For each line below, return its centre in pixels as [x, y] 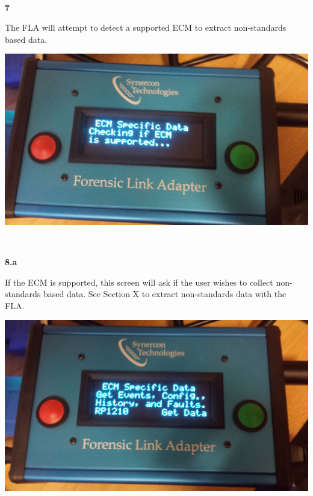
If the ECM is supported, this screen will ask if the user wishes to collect [139, 282]
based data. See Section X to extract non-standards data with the [165, 294]
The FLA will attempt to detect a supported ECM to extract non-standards [146, 27]
